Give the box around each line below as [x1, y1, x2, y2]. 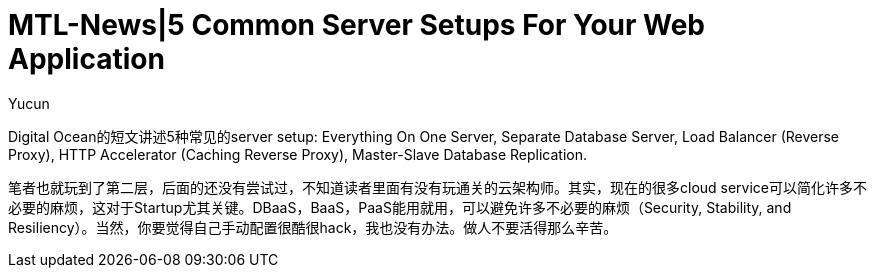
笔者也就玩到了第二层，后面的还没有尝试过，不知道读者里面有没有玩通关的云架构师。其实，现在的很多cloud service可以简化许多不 [8, 178, 868, 196]
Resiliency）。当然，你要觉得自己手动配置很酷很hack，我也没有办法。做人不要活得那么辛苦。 [8, 218, 618, 236]
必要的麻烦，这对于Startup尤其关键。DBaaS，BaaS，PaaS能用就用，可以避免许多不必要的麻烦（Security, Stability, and [8, 198, 792, 216]
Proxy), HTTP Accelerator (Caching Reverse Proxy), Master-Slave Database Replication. [8, 145, 587, 163]
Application [8, 42, 165, 76]
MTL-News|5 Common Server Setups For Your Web [8, 8, 706, 42]
